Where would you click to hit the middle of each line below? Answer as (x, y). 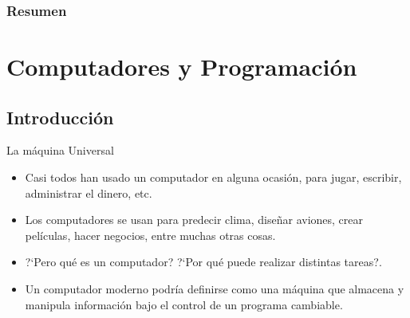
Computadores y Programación (182, 67)
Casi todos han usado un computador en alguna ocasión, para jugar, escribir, (213, 177)
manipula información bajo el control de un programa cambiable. (184, 304)
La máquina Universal (60, 150)
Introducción (60, 117)
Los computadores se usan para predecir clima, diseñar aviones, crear (194, 220)
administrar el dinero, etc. (89, 192)
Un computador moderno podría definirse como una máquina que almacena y (215, 288)
